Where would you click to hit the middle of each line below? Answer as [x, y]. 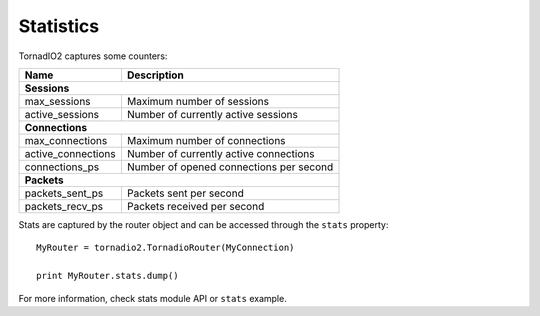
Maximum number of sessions [198, 101]
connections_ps [62, 167]
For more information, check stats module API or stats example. [152, 298]
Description [155, 75]
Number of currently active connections [220, 153]
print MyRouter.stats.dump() [107, 276]
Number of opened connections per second [230, 167]
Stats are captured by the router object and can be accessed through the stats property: [203, 224]
